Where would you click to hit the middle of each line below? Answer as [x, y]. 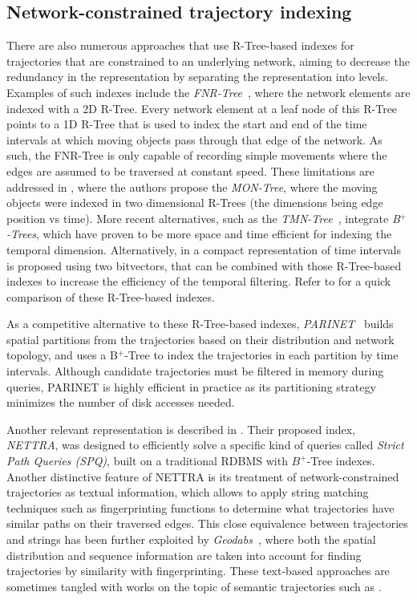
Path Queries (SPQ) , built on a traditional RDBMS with [147, 461]
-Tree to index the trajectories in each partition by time [261, 355]
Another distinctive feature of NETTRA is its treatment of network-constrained [203, 476]
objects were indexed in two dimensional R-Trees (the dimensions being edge [195, 203]
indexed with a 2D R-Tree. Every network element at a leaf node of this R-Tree [202, 108]
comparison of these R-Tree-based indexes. [111, 296]
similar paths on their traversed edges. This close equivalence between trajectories [207, 523]
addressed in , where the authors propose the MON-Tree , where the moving [192, 186]
